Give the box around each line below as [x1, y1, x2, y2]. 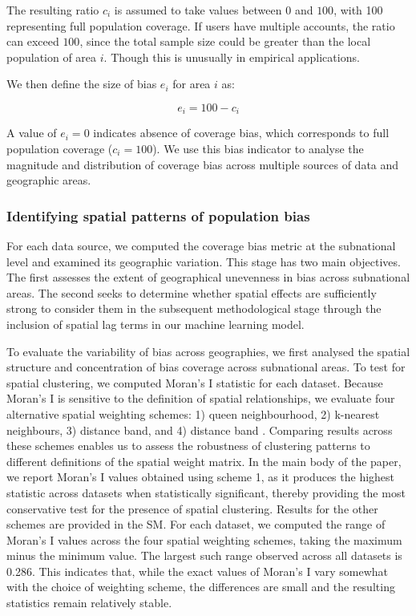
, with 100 [333, 2, 383, 18]
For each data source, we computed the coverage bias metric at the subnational [6, 237, 396, 254]
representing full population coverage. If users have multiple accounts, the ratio [6, 17, 395, 34]
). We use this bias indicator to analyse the [152, 140, 364, 157]
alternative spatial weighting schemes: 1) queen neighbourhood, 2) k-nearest [6, 405, 380, 422]
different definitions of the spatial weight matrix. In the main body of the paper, [6, 452, 402, 469]
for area [172, 75, 211, 92]
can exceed [6, 33, 59, 50]
